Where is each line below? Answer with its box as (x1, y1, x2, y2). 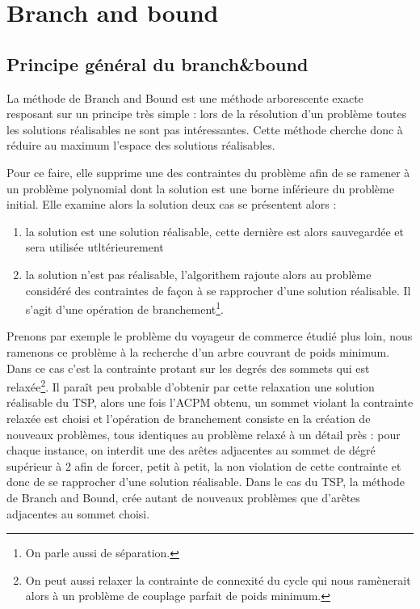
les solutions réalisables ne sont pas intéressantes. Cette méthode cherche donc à (6, 121, 403, 137)
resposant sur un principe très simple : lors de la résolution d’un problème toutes (6, 105, 407, 122)
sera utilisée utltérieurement (25, 239, 164, 256)
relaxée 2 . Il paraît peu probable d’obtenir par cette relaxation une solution (6, 376, 375, 395)
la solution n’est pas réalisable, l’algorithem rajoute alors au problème (25, 265, 372, 282)
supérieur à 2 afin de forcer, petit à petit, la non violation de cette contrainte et (6, 457, 401, 474)
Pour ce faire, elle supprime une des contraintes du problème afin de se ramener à (6, 163, 410, 180)
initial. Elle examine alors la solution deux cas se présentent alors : (6, 196, 337, 213)
